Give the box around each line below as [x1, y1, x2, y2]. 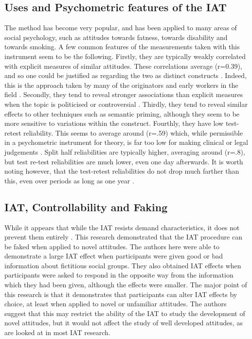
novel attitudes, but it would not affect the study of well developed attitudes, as [4, 318, 243, 328]
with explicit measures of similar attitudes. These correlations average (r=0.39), [4, 60, 242, 71]
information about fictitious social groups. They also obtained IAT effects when [4, 260, 241, 270]
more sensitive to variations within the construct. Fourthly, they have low [4, 118, 224, 128]
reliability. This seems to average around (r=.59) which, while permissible [23, 127, 243, 138]
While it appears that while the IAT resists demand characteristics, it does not [4, 222, 240, 232]
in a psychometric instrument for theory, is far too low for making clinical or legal [4, 137, 249, 147]
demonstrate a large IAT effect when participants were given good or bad [4, 251, 223, 261]
